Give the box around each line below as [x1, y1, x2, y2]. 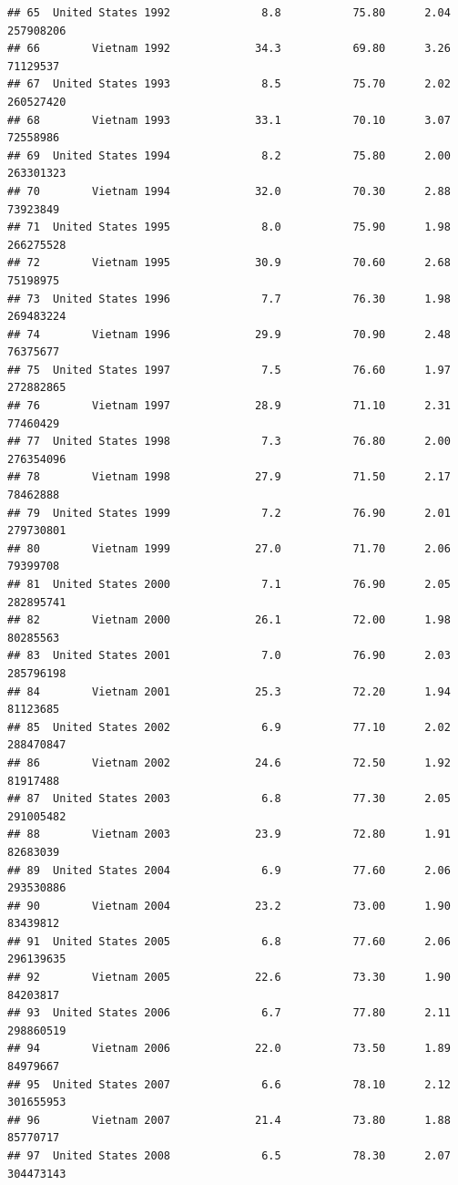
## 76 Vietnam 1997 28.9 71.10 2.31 [7, 399, 451, 413]
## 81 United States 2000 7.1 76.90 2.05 [7, 578, 451, 591]
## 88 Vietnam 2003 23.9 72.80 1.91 [7, 828, 451, 841]
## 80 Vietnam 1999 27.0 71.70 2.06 [7, 541, 451, 555]
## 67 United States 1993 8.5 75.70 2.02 [7, 77, 451, 91]
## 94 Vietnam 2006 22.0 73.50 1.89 [7, 1042, 451, 1056]
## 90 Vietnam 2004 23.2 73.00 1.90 [7, 899, 451, 912]
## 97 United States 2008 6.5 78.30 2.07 [7, 1149, 451, 1162]
